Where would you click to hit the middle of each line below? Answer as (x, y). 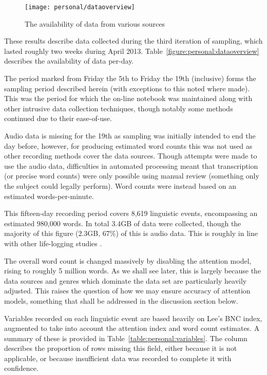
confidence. (21, 368)
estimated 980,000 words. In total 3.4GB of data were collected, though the (123, 223)
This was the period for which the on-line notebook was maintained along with (128, 98)
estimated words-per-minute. (49, 196)
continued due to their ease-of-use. (58, 118)
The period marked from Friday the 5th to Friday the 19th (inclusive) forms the (130, 78)
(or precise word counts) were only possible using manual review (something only (132, 176)
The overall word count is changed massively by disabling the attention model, (128, 260)
